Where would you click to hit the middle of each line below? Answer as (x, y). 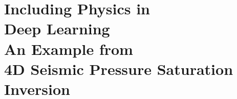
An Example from (69, 48)
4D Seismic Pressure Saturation (119, 68)
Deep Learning (57, 28)
